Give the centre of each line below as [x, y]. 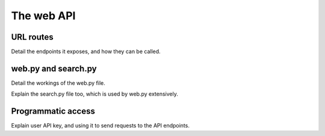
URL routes [32, 37]
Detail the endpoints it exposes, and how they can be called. [86, 52]
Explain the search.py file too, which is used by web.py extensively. [95, 94]
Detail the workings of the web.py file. [58, 83]
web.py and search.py [54, 68]
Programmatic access [53, 111]
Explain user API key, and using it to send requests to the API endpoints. [100, 126]
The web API [43, 16]
